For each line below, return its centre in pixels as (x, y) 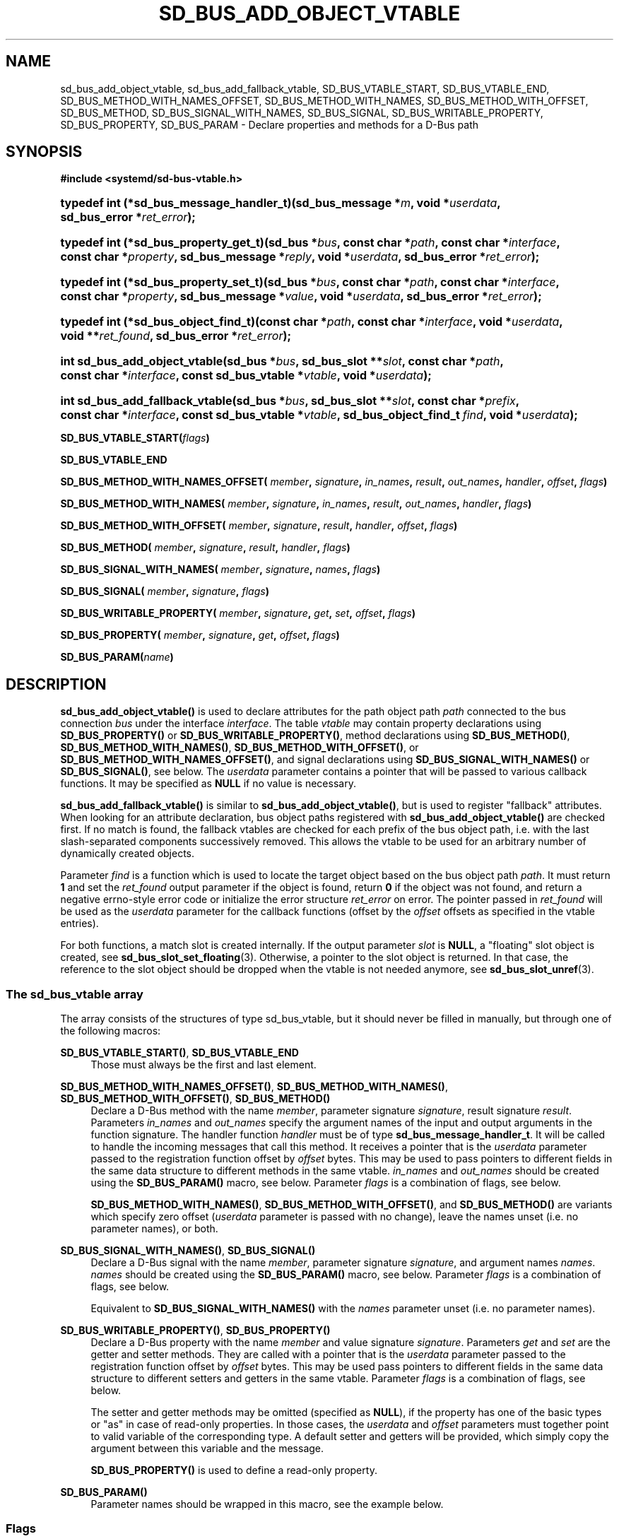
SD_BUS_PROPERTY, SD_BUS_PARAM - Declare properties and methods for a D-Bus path (270, 124)
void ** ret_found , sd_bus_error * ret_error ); (176, 336)
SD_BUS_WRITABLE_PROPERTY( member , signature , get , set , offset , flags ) (238, 613)
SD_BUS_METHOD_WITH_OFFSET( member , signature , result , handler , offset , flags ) (259, 526)
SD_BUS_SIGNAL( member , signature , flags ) (165, 591)
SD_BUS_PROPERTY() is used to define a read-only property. (234, 1470)
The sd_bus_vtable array (75, 994)
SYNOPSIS (44, 152)
